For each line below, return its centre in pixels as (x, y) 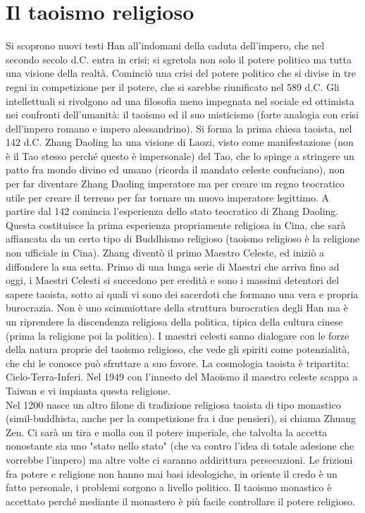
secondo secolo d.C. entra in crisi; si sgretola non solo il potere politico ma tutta (179, 59)
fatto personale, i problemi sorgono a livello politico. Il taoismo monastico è (169, 487)
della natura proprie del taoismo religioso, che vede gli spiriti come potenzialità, (178, 349)
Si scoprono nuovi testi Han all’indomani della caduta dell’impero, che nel (165, 45)
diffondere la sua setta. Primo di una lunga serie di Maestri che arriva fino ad (173, 266)
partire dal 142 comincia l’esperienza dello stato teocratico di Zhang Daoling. (172, 211)
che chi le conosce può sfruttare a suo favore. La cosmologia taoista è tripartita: (178, 363)
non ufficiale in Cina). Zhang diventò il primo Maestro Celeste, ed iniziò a (165, 253)
